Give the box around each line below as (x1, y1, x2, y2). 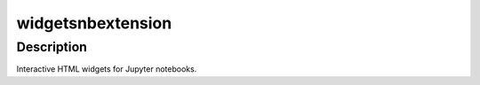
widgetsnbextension (16, 13, 172, 33)
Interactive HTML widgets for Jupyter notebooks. (16, 64, 197, 74)
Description (16, 39, 88, 55)
